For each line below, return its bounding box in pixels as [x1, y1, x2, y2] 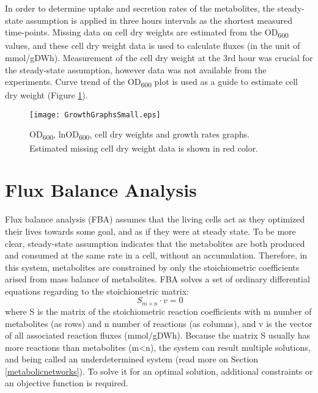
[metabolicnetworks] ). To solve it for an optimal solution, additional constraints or [5, 364, 313, 377]
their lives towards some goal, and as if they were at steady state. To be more [5, 224, 296, 237]
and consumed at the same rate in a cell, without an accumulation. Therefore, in [5, 249, 308, 262]
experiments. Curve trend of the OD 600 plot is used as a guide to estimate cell [5, 75, 298, 89]
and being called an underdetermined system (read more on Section [5, 353, 259, 365]
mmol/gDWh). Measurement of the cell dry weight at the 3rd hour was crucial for [5, 51, 313, 64]
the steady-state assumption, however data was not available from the [5, 63, 267, 76]
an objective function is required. [5, 376, 128, 389]
